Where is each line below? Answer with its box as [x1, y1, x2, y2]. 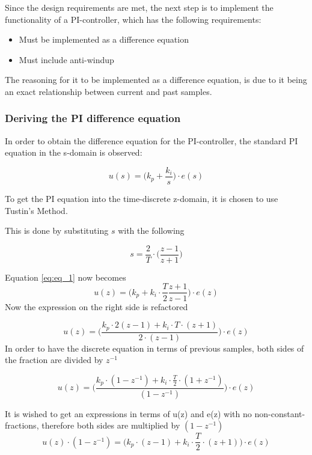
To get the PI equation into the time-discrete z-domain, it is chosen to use [5, 192, 278, 205]
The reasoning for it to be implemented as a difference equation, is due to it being [5, 73, 307, 86]
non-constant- [254, 407, 305, 420]
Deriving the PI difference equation [5, 111, 181, 126]
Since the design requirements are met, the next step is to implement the [5, 1, 274, 13]
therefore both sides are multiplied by [41, 419, 180, 432]
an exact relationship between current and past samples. [5, 85, 212, 97]
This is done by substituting [5, 224, 109, 237]
